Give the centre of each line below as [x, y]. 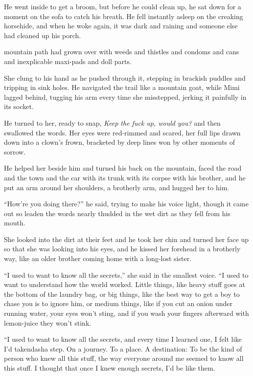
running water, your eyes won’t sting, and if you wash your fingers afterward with [126, 313]
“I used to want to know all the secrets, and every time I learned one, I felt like [123, 339]
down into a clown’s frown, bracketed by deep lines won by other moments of [120, 142]
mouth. [15, 223]
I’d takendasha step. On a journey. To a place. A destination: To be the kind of [123, 348]
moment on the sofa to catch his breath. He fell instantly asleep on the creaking [124, 16]
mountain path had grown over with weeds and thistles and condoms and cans [122, 52]
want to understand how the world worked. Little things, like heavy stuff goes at [125, 284]
